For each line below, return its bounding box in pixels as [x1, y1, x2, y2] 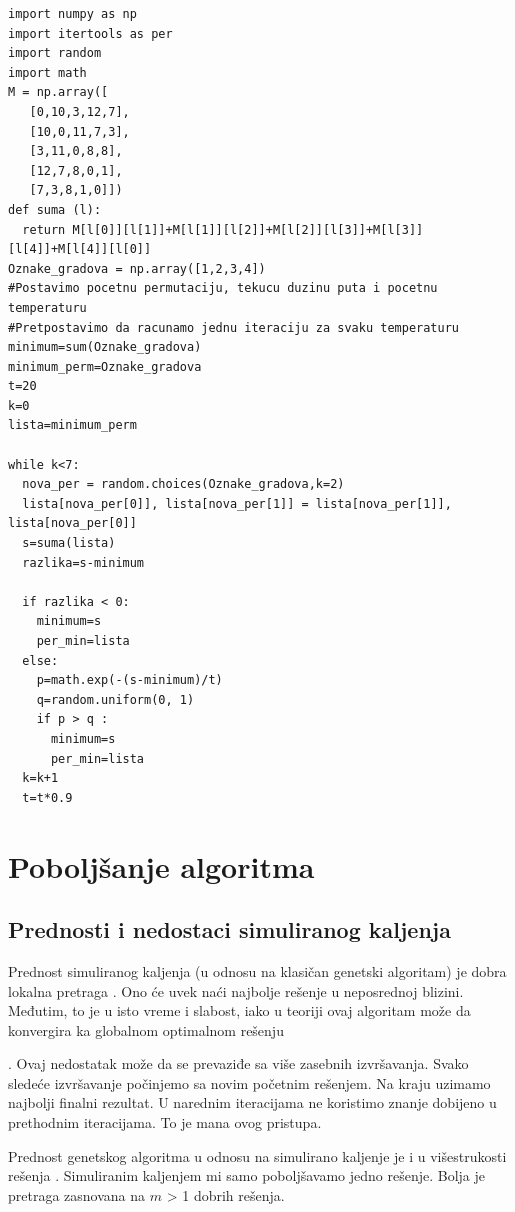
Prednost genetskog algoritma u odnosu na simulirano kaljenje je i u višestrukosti [8, 1145, 507, 1166]
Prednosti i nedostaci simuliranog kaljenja [8, 914, 451, 945]
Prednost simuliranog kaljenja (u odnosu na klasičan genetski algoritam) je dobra [8, 960, 507, 981]
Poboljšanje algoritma [8, 845, 315, 886]
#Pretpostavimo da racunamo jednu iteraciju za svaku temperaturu [8, 320, 460, 335]
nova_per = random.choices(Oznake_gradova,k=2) [22, 477, 345, 492]
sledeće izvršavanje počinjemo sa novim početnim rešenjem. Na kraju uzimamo [8, 1072, 491, 1093]
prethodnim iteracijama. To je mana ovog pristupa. [8, 1112, 322, 1133]
